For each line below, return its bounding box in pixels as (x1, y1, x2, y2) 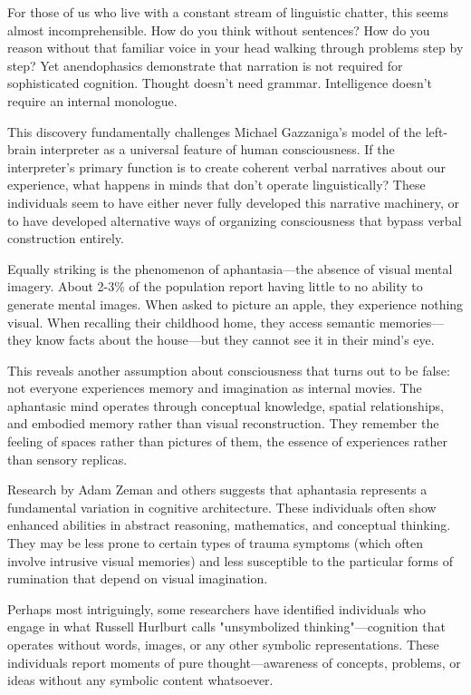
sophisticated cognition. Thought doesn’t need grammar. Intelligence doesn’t (7, 73, 433, 93)
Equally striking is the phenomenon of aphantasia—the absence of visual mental (7, 259, 453, 278)
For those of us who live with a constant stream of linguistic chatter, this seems (7, 3, 448, 21)
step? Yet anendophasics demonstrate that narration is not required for (7, 55, 403, 74)
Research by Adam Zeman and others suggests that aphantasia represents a (7, 480, 428, 499)
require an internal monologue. (7, 91, 178, 110)
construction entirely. (7, 229, 124, 248)
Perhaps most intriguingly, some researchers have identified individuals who (7, 599, 427, 618)
